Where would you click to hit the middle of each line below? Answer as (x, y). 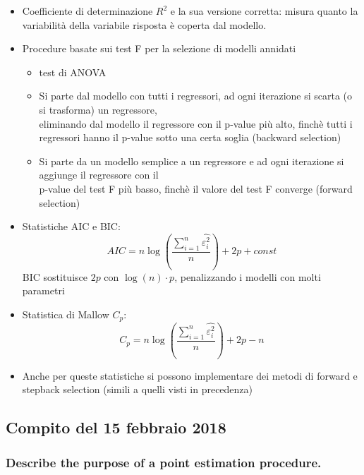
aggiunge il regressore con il (99, 175)
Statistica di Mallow (66, 314)
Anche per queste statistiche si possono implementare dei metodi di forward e (190, 375)
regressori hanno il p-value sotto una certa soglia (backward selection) (190, 137)
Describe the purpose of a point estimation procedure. (164, 462)
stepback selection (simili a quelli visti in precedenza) (138, 389)
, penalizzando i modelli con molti (248, 276)
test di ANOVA (73, 72)
